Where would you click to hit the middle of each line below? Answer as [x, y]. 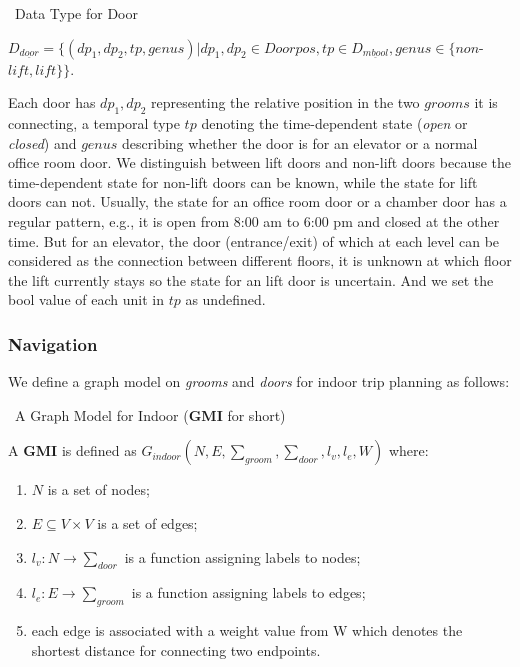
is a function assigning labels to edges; [248, 592]
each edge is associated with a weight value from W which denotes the [247, 630]
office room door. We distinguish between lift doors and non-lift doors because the [260, 162]
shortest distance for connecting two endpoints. [176, 649]
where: [408, 450]
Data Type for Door [76, 13]
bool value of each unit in [86, 299]
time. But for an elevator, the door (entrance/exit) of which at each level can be [254, 240]
